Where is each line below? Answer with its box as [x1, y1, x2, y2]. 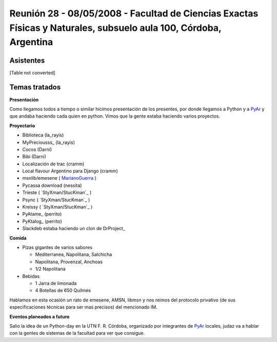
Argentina [9, 36, 53, 48]
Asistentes [9, 56, 45, 65]
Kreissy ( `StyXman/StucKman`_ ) [22, 204, 93, 210]
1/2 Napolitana [35, 266, 66, 272]
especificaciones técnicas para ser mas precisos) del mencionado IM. [9, 304, 157, 310]
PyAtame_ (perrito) [22, 211, 62, 217]
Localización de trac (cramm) [22, 161, 85, 167]
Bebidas [22, 273, 40, 279]
